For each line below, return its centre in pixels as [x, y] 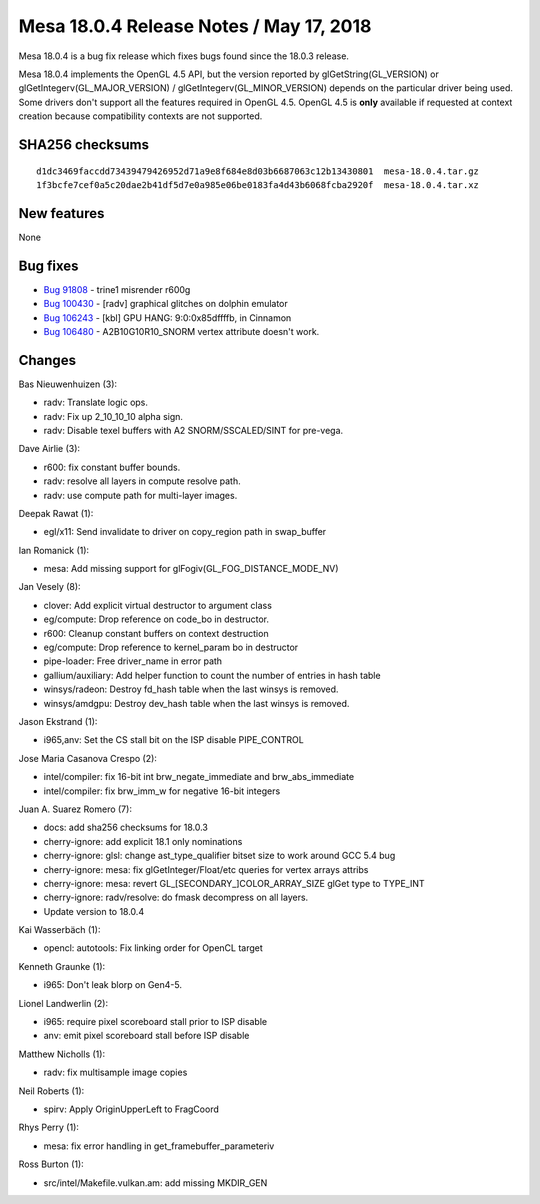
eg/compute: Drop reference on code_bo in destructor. [156, 619]
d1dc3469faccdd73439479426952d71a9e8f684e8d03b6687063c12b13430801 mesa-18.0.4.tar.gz [258, 171]
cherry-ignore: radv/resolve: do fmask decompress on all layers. [176, 897]
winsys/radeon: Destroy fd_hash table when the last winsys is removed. [191, 689]
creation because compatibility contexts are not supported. [140, 116]
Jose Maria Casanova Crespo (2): [87, 758]
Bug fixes [48, 265]
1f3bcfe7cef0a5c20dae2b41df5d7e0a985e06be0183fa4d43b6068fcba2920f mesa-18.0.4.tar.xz [258, 184]
